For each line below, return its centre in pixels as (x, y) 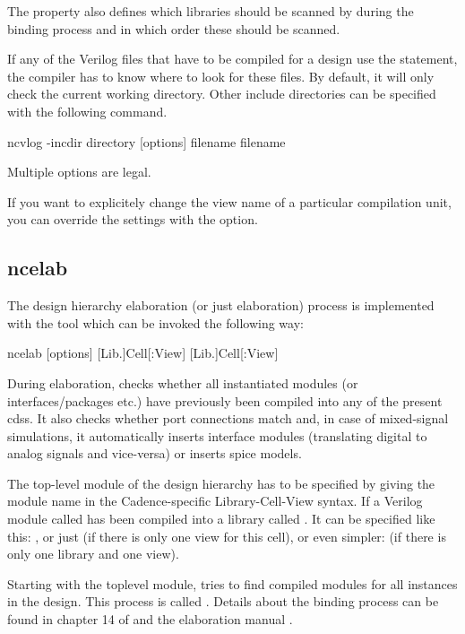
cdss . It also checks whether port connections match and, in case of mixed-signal (228, 418)
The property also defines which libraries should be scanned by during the (211, 11)
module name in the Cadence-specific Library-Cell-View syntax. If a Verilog (215, 501)
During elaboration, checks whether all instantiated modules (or (183, 382)
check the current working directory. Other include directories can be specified (222, 94)
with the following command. (87, 111)
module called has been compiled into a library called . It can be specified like (221, 519)
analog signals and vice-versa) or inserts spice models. (155, 453)
